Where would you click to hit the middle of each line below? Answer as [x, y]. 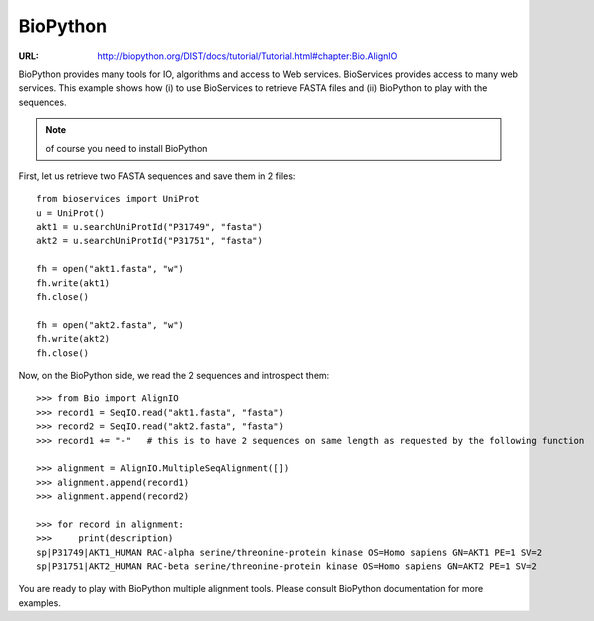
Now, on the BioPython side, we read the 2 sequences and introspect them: [174, 375]
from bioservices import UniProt [118, 199]
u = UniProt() [70, 213]
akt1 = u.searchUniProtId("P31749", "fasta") [150, 227]
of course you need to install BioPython [126, 148]
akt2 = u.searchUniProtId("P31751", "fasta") [150, 241]
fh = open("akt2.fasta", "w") [110, 324]
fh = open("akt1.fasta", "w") [110, 269]
